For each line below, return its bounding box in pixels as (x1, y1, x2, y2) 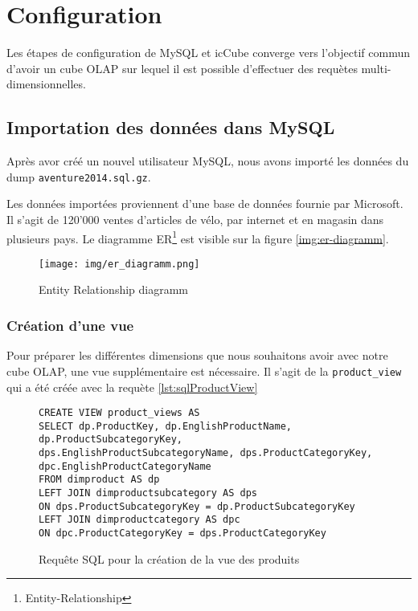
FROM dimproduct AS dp (39, 474, 160, 486)
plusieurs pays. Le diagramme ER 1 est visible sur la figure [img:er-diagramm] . (6, 227, 389, 246)
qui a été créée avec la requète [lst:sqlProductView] (6, 378, 258, 395)
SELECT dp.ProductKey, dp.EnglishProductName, (39, 420, 292, 432)
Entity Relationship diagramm (39, 281, 189, 298)
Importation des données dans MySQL (6, 115, 335, 140)
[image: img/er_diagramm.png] (39, 258, 200, 270)
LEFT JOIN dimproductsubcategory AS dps (39, 487, 258, 499)
